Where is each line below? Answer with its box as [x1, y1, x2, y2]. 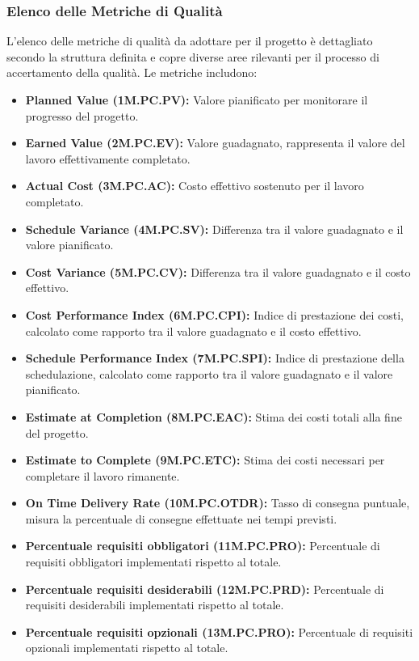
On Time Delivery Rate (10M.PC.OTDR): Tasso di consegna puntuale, [25, 494, 410, 511]
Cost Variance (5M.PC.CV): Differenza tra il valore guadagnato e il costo [25, 263, 411, 280]
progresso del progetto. [25, 107, 139, 124]
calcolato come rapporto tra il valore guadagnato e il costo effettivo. [25, 322, 362, 339]
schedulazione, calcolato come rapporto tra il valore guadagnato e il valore [25, 365, 393, 382]
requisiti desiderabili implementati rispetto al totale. [25, 596, 284, 613]
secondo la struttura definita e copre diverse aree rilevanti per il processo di [6, 48, 379, 65]
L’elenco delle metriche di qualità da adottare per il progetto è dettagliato [6, 32, 373, 49]
